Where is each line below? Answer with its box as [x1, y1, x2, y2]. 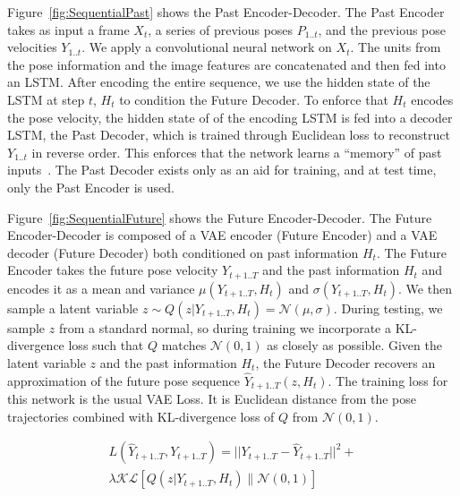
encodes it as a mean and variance [7, 278, 195, 297]
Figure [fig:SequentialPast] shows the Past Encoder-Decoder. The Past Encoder [7, 3, 445, 21]
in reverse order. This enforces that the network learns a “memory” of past [31, 142, 442, 161]
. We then [398, 278, 452, 297]
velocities [7, 38, 57, 56]
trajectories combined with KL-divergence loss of [7, 406, 275, 425]
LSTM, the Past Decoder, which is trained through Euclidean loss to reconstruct [7, 125, 450, 144]
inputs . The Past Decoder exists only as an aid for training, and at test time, [7, 160, 437, 179]
